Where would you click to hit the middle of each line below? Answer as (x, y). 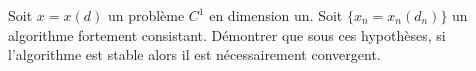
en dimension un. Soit (276, 15)
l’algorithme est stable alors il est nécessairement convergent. (194, 54)
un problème (146, 15)
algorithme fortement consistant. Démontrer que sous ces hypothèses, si (227, 34)
